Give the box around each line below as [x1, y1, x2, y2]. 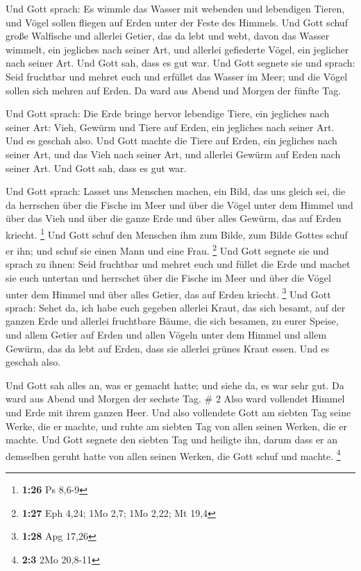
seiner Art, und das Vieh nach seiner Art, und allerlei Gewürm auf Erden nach [6, 146, 341, 161]
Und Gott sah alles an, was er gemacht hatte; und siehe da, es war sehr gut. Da [6, 377, 344, 392]
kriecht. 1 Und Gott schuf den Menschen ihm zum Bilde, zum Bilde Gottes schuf [6, 225, 348, 241]
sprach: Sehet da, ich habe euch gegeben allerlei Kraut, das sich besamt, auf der [6, 300, 346, 314]
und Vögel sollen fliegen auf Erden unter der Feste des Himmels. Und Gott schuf [6, 15, 348, 29]
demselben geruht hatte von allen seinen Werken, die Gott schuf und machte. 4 [6, 446, 341, 463]
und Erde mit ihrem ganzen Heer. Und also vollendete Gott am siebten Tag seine [6, 405, 351, 419]
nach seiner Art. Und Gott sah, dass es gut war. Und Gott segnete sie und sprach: [6, 56, 355, 70]
